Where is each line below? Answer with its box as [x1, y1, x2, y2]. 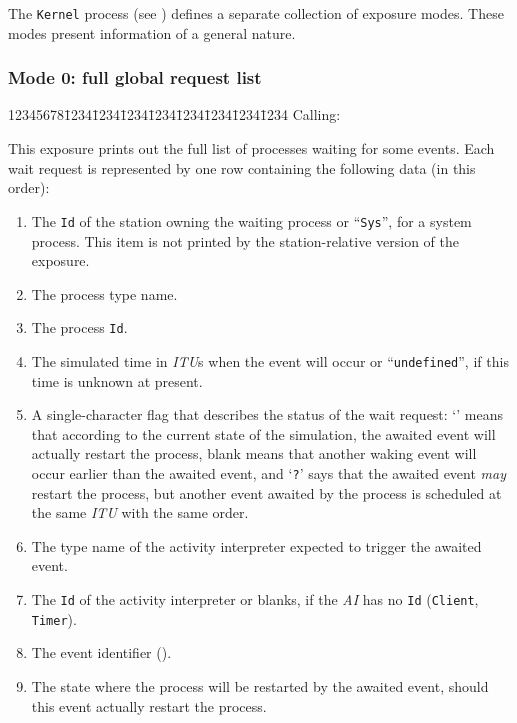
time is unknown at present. [31, 370, 203, 391]
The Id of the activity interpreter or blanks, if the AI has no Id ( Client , [31, 589, 479, 609]
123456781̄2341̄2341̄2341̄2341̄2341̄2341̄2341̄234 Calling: [8, 104, 341, 125]
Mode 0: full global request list [8, 65, 262, 90]
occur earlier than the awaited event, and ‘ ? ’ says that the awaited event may [31, 462, 507, 483]
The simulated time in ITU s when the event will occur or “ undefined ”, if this [31, 350, 509, 371]
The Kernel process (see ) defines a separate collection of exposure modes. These [8, 3, 504, 23]
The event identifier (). [31, 642, 172, 663]
